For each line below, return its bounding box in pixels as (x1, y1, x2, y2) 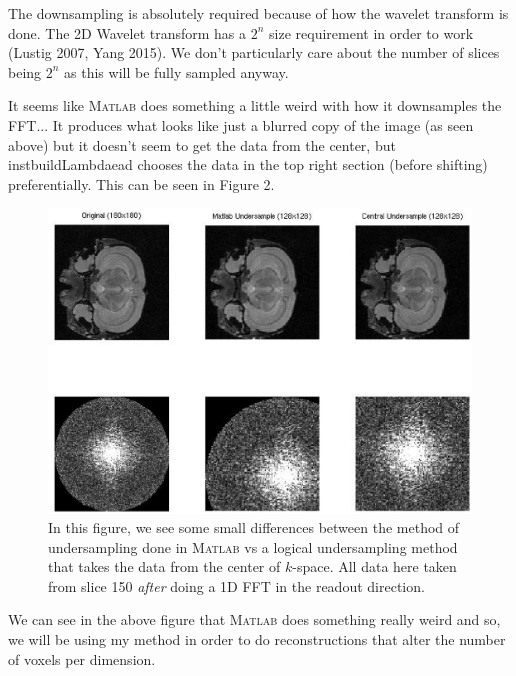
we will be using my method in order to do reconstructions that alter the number (8, 629, 506, 650)
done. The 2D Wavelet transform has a (8, 22, 247, 43)
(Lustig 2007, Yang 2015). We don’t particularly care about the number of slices (8, 42, 500, 63)
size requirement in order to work (269, 22, 474, 43)
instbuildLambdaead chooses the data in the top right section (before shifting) (8, 154, 488, 175)
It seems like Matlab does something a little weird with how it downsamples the (8, 95, 502, 116)
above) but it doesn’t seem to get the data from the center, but (8, 134, 396, 155)
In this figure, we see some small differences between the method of (48, 517, 460, 538)
